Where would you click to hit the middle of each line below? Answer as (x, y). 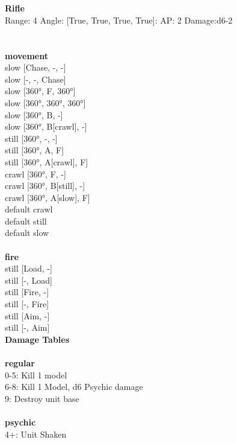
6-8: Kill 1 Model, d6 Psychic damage (74, 387)
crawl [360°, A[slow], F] (48, 197)
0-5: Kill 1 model (36, 374)
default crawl (29, 209)
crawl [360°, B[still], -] (45, 186)
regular (20, 363)
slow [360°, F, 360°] (40, 91)
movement (26, 55)
